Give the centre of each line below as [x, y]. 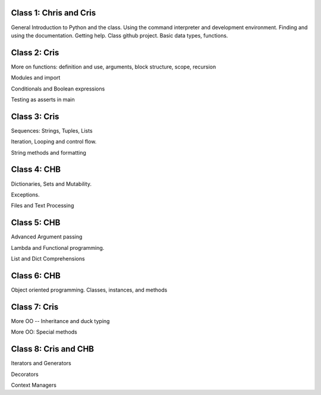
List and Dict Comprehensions [48, 259]
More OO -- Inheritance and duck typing [60, 321]
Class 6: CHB [36, 276]
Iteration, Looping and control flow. [54, 142]
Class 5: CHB [36, 223]
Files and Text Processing [43, 206]
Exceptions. [25, 195]
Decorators [25, 374]
